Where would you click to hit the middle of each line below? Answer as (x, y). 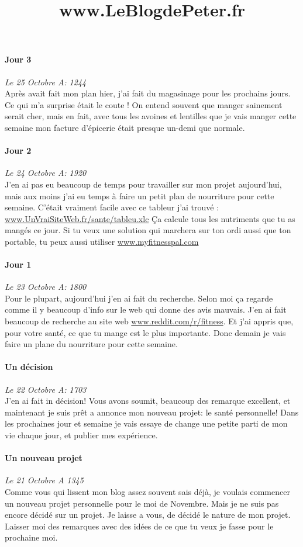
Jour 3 (18, 59)
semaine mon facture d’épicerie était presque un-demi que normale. (125, 127)
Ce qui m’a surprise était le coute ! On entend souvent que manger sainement (144, 104)
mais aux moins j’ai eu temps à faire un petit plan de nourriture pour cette (140, 195)
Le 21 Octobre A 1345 (44, 480)
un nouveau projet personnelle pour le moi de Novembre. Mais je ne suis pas (142, 503)
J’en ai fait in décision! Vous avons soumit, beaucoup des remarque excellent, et (148, 401)
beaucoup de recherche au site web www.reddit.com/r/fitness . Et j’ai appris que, (149, 321)
